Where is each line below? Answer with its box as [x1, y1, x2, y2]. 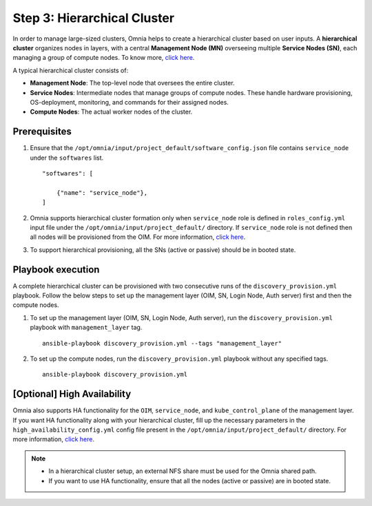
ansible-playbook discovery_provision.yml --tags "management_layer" [42, 339, 282, 347]
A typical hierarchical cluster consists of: [12, 66, 129, 74]
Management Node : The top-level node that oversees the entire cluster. [30, 79, 235, 87]
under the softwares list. [30, 154, 104, 162]
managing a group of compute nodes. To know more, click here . [12, 54, 195, 62]
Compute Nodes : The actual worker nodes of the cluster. [30, 107, 193, 116]
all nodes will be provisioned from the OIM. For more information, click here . [30, 233, 246, 241]
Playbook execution [12, 264, 100, 275]
